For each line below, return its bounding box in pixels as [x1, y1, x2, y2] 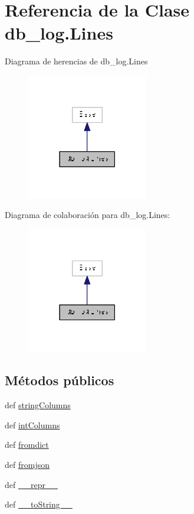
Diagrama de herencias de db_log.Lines [5, 55, 148, 67]
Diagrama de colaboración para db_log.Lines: [5, 209, 170, 221]
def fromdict [5, 438, 49, 451]
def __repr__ [5, 478, 58, 490]
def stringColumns [5, 399, 71, 411]
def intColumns [5, 418, 60, 431]
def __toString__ [5, 498, 73, 510]
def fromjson [5, 458, 50, 470]
